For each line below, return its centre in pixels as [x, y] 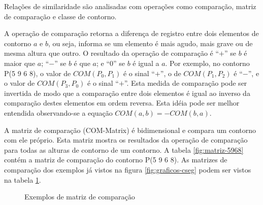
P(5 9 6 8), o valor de [38, 73]
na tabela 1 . [23, 179]
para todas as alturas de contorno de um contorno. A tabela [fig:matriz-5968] [124, 149]
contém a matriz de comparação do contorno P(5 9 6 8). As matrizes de [116, 160]
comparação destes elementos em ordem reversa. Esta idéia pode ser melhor [122, 103]
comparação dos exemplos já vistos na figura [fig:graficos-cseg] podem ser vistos [128, 169]
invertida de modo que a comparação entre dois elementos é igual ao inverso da [127, 93]
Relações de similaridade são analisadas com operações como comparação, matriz [130, 6]
